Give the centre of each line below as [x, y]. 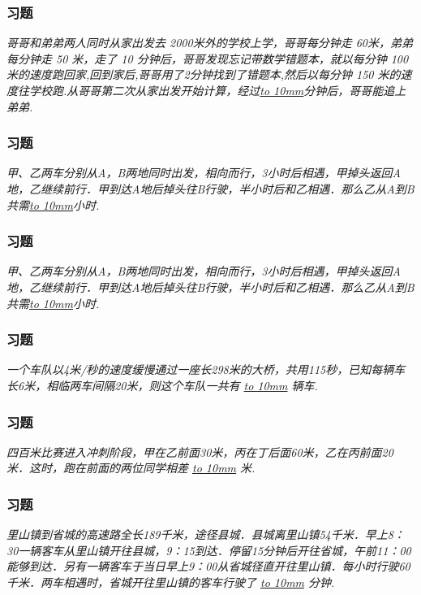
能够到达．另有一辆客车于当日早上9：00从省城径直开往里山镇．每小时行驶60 [208, 566]
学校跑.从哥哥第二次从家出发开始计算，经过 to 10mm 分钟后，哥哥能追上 [217, 90]
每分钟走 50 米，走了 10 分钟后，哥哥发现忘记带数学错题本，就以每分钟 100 [208, 58]
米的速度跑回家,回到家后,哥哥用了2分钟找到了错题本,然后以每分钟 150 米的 [204, 74]
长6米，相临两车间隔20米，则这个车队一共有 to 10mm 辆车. [162, 385]
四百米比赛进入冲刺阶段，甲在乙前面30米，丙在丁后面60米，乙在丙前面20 [200, 452]
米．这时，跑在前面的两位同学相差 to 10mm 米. [131, 468]
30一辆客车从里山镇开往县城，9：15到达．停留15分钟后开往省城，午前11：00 [209, 550]
